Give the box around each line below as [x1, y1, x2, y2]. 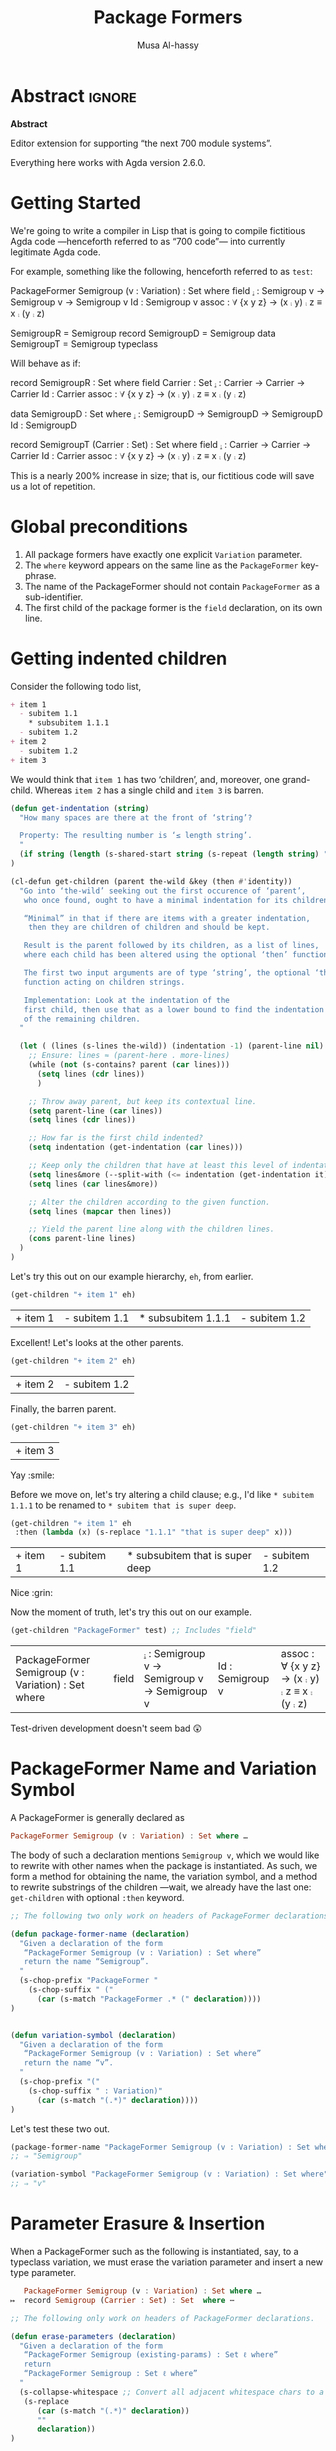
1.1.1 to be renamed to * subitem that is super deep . [10, 1499, 237, 1511]
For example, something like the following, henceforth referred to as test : [10, 265, 313, 277]
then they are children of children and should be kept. [28, 922, 271, 933]
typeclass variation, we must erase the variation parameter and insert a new [10, 2256, 323, 2268]
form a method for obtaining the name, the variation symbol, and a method [10, 1870, 318, 1882]
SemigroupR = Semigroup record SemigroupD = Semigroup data [10, 327, 277, 339]
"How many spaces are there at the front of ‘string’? [19, 812, 253, 823]
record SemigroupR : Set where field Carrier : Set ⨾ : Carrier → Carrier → [10, 376, 306, 388]
